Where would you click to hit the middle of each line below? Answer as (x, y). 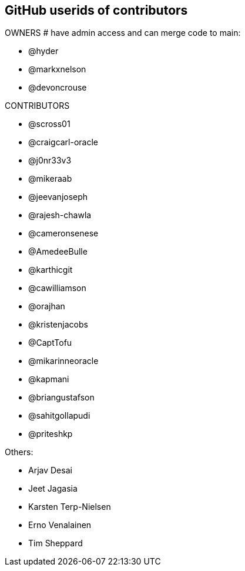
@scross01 (49, 124)
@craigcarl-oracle (63, 142)
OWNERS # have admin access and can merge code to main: (123, 33)
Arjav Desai (50, 470)
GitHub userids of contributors (96, 10)
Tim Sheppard (56, 543)
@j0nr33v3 (50, 161)
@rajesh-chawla (60, 215)
